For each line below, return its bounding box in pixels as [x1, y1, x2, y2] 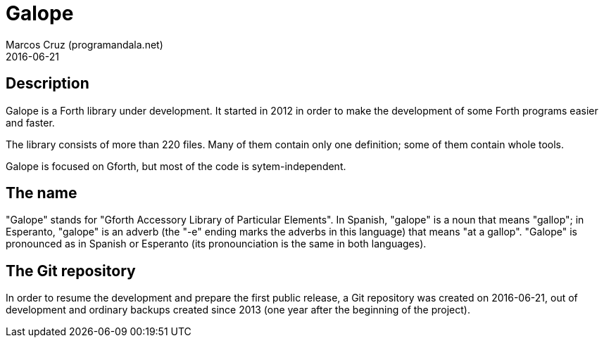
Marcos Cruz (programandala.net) [6, 38, 163, 51]
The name [6, 184, 77, 202]
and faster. [6, 116, 55, 129]
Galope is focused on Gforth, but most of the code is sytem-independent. [6, 160, 346, 172]
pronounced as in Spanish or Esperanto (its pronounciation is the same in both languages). [6, 238, 427, 250]
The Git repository [6, 261, 136, 280]
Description [6, 75, 89, 93]
